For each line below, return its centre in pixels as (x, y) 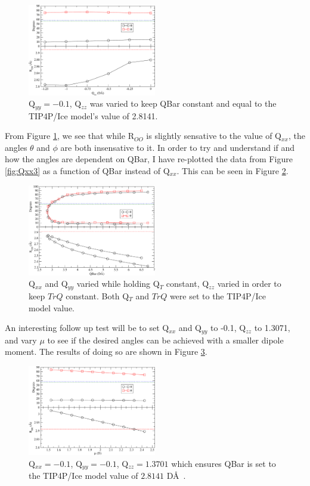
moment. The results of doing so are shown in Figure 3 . (106, 352)
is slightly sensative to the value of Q (214, 136)
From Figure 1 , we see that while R (69, 136)
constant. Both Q (97, 295)
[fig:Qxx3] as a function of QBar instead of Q (87, 170)
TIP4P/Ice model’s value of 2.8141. (93, 115)
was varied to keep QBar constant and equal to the (183, 103)
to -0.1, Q (228, 328)
